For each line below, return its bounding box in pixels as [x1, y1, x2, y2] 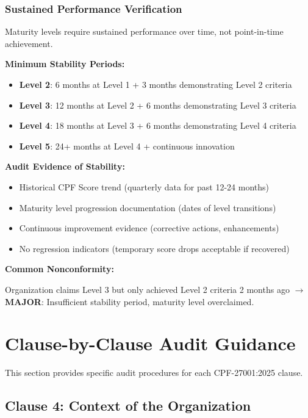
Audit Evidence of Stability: [5, 160, 125, 173]
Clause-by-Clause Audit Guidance [5, 331, 296, 356]
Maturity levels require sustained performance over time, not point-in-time [5, 25, 284, 38]
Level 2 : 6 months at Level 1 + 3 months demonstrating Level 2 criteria [19, 78, 292, 90]
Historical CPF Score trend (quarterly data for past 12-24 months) [19, 180, 270, 193]
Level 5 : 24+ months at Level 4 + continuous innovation [19, 139, 235, 152]
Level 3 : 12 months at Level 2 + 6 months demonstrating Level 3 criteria [19, 98, 296, 111]
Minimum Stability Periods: [5, 57, 125, 70]
